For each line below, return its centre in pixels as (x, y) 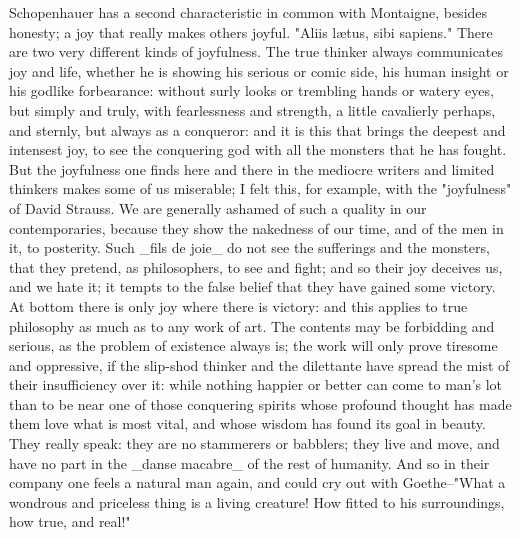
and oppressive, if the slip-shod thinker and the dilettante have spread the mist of (259, 364)
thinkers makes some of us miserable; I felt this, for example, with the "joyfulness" (260, 188)
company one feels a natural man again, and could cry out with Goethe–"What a (257, 482)
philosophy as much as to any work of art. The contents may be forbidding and (252, 325)
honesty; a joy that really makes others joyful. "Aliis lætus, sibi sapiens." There (251, 31)
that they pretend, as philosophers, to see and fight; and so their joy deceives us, (256, 266)
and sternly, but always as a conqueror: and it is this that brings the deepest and (257, 129)
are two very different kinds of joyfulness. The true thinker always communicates (256, 51)
